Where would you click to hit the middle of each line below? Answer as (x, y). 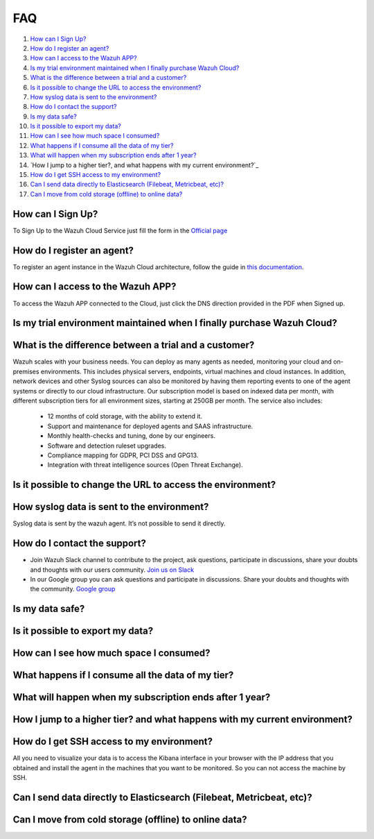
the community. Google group (73, 589)
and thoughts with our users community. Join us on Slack (112, 570)
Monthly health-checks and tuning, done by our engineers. (132, 436)
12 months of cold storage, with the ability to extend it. (125, 416)
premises (26, 371)
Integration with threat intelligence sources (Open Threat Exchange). (145, 465)
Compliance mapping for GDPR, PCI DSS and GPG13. (123, 455)
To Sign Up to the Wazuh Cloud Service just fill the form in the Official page (120, 230)
